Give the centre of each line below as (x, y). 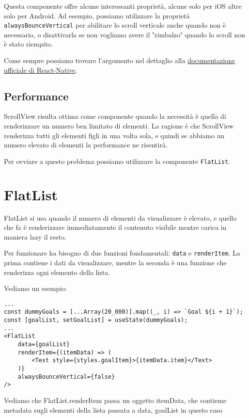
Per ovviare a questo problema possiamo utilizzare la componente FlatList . (117, 161)
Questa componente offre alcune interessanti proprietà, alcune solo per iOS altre (123, 6)
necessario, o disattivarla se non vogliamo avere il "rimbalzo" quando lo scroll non (124, 34)
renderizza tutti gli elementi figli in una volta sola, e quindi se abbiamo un (114, 135)
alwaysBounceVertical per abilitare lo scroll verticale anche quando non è (115, 25)
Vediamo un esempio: (35, 288)
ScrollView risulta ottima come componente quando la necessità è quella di (115, 116)
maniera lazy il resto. (35, 236)
